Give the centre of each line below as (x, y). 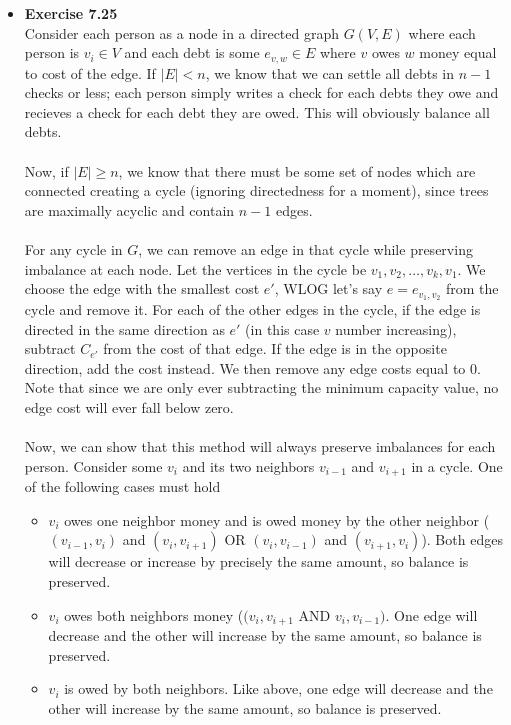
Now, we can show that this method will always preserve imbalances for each (260, 446)
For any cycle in (73, 248)
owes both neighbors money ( (154, 614)
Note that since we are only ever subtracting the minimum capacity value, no (261, 387)
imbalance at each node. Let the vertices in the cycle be (195, 268)
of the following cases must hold (122, 486)
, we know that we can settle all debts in (329, 72)
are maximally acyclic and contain (129, 209)
